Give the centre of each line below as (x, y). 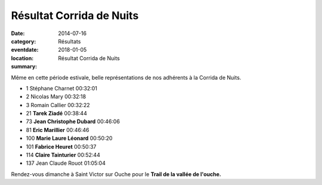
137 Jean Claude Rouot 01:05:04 (66, 163)
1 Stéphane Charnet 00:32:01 (62, 88)
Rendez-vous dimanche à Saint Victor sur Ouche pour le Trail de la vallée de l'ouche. (116, 174)
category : (24, 41)
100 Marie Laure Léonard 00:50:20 (69, 138)
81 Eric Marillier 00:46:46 (58, 130)
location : (22, 58)
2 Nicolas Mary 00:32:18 (56, 97)
